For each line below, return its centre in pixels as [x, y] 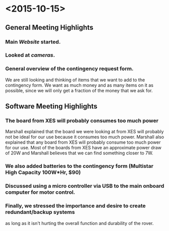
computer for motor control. [40, 192]
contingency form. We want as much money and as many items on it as [79, 85]
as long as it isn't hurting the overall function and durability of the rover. [79, 223]
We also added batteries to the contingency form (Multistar [79, 166]
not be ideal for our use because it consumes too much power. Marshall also [85, 137]
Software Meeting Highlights [51, 106]
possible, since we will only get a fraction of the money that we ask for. [79, 90]
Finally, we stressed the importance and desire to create [76, 206]
